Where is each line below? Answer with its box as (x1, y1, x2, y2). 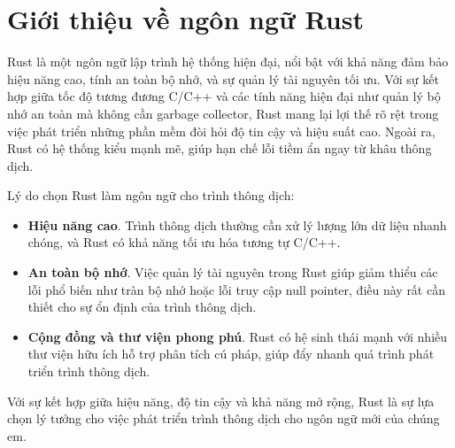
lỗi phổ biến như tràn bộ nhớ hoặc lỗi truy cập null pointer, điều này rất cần (27, 280, 445, 298)
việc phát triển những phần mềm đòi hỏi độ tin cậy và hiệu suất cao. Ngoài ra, (7, 121, 436, 140)
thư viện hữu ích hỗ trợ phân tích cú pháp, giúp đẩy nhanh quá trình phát (27, 344, 435, 363)
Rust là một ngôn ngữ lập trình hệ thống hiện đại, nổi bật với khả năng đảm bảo (7, 52, 449, 71)
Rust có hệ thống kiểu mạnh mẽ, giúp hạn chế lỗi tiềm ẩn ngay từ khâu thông (7, 139, 432, 158)
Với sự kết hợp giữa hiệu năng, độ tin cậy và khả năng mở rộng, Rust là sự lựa (7, 391, 435, 410)
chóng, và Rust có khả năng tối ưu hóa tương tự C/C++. (27, 233, 341, 251)
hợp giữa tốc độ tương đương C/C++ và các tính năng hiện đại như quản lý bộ (7, 87, 441, 105)
